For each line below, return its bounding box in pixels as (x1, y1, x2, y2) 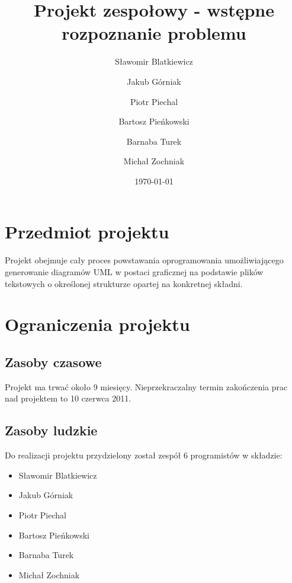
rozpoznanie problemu (62, 21, 246, 45)
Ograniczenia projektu (5, 312, 190, 336)
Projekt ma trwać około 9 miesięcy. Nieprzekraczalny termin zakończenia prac (5, 380, 288, 393)
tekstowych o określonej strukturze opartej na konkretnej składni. (5, 277, 243, 289)
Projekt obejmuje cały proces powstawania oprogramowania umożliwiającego (5, 254, 284, 266)
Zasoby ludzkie (5, 421, 98, 439)
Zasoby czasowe (5, 352, 102, 371)
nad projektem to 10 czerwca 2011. (5, 392, 131, 404)
